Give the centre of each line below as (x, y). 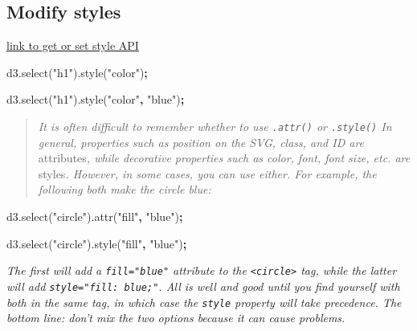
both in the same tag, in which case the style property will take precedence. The (204, 302)
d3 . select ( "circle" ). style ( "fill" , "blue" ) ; (97, 243)
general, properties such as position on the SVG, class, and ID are (201, 142)
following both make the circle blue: (125, 189)
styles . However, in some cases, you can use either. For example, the (207, 173)
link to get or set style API (73, 45)
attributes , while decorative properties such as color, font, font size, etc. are (224, 158)
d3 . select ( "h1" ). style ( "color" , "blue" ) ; (96, 99)
